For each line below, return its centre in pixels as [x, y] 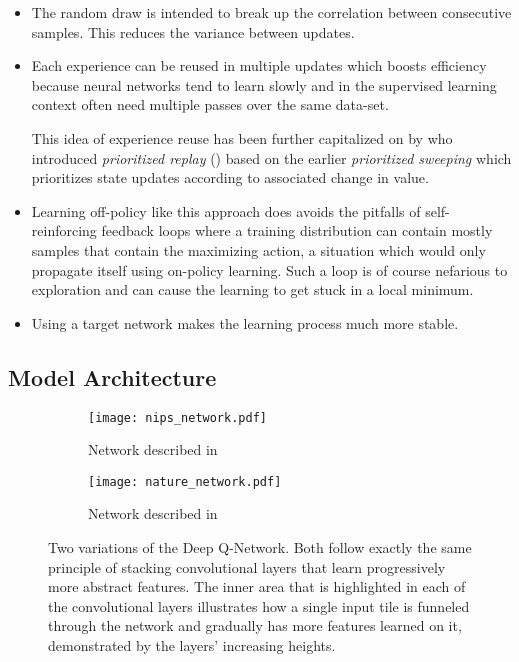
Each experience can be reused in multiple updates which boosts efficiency [259, 65]
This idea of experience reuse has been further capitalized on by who [242, 137]
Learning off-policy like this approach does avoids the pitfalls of [226, 210]
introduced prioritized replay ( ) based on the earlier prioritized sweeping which [271, 157]
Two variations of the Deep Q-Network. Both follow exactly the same [260, 547]
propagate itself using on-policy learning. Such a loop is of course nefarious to [269, 269]
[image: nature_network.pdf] [185, 481]
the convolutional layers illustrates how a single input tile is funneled [259, 605]
